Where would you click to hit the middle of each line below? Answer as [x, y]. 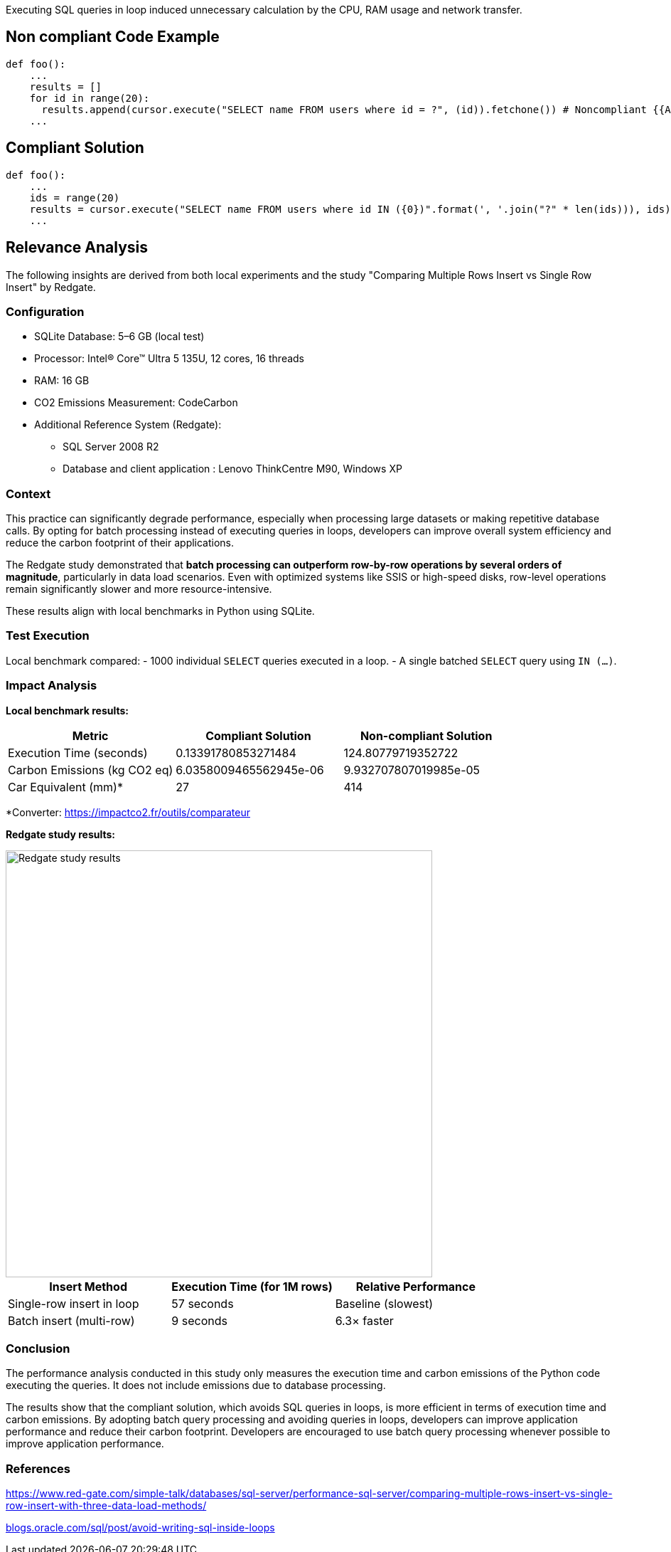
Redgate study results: [60, 834]
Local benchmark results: [68, 710]
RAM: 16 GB [62, 381]
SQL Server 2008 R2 [111, 447]
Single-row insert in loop [74, 1303]
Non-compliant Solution [426, 735]
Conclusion [38, 1348]
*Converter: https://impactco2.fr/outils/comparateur [128, 812]
